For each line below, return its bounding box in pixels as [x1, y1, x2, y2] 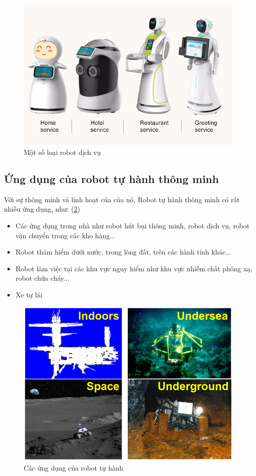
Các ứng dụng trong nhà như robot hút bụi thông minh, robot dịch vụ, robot [15, 220, 250, 230]
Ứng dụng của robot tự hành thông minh [4, 171, 219, 186]
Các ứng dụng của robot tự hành [24, 463, 123, 473]
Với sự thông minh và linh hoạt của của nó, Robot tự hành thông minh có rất [4, 194, 240, 204]
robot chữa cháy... [15, 273, 70, 283]
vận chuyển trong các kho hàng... [15, 230, 116, 240]
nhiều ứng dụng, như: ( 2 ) [4, 204, 80, 214]
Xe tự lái [15, 289, 42, 299]
